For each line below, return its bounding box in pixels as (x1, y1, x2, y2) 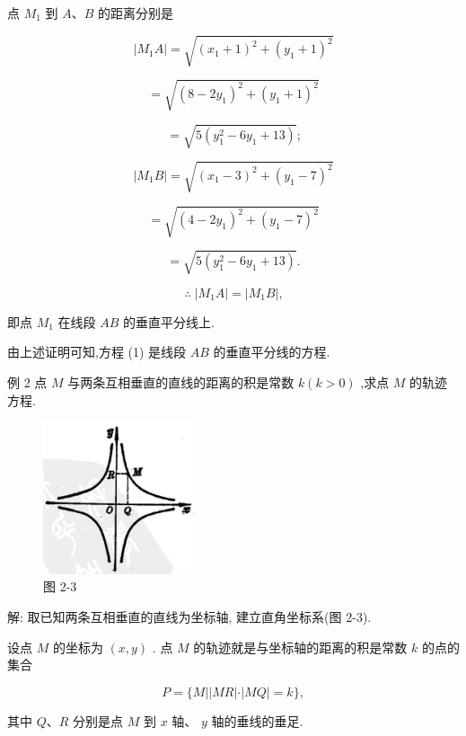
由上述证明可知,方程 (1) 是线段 (7, 342, 187, 361)
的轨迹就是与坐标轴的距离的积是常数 (193, 637, 408, 656)
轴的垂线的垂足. (211, 711, 303, 730)
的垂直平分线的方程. (213, 342, 330, 361)
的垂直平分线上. (123, 312, 215, 331)
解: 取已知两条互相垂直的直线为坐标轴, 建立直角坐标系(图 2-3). (7, 607, 372, 626)
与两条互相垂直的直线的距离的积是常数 (67, 373, 295, 392)
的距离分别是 (98, 4, 174, 22)
